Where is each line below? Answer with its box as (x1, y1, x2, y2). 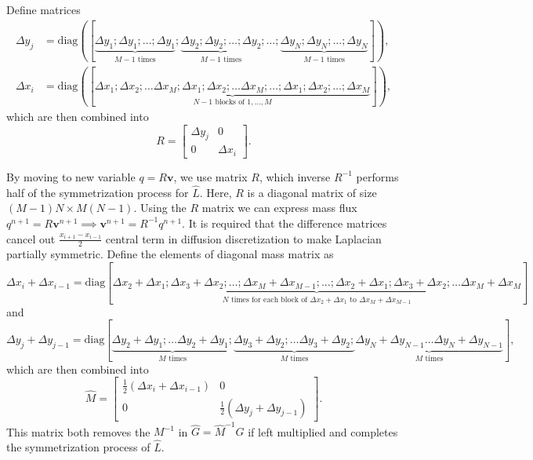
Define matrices (6, 2, 81, 17)
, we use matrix (173, 168, 248, 184)
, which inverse (259, 168, 331, 184)
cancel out (6, 230, 56, 246)
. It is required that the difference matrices (182, 214, 387, 231)
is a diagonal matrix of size (247, 184, 377, 200)
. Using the (133, 199, 187, 216)
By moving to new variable (6, 168, 136, 184)
